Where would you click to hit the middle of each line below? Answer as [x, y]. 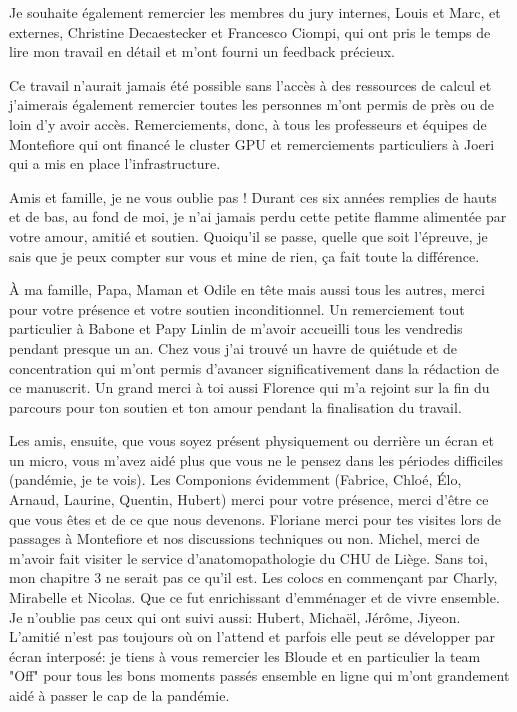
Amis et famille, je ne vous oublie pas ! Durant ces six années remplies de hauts [253, 196]
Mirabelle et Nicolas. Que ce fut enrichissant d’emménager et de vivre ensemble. [254, 597]
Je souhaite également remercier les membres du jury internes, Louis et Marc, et [255, 12]
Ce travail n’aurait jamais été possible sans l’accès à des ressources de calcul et [250, 84]
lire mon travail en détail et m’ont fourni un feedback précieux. [202, 51]
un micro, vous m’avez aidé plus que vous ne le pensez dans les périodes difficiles [256, 459]
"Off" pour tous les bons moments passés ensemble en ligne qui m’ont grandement [259, 675]
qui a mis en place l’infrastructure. [115, 163]
